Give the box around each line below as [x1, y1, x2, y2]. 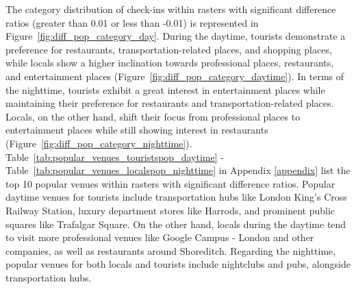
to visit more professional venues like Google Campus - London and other [5, 230, 314, 244]
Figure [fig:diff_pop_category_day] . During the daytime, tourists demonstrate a [5, 29, 346, 43]
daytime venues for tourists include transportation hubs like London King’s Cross [5, 190, 347, 204]
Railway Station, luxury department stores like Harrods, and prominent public [5, 203, 335, 217]
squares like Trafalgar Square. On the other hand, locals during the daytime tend [5, 216, 346, 231]
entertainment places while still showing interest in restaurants [5, 123, 268, 137]
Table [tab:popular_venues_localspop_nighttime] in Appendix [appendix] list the [5, 163, 351, 177]
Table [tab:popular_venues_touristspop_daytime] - [5, 149, 224, 164]
